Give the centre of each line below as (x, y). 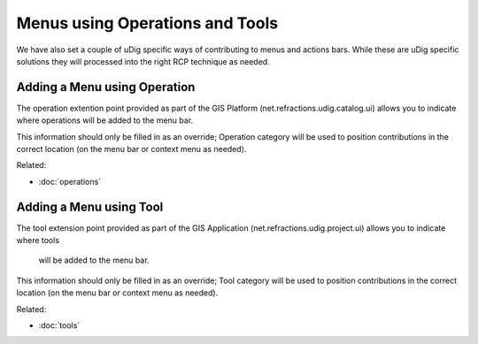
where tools (38, 241)
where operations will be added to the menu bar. (105, 120)
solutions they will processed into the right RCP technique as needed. (143, 61)
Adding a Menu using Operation (106, 87)
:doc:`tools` (59, 325)
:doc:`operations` (70, 181)
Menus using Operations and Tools (147, 23)
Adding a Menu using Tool (90, 206)
